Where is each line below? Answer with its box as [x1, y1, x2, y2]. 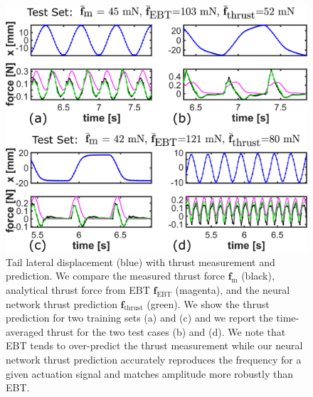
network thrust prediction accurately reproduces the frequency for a [6, 351, 302, 366]
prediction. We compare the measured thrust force [6, 268, 225, 283]
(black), [241, 268, 275, 283]
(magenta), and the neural [175, 282, 290, 297]
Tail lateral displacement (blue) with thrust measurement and [6, 254, 275, 269]
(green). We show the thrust [147, 296, 270, 311]
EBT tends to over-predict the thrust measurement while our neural [6, 338, 303, 353]
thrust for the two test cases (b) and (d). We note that [46, 324, 286, 339]
